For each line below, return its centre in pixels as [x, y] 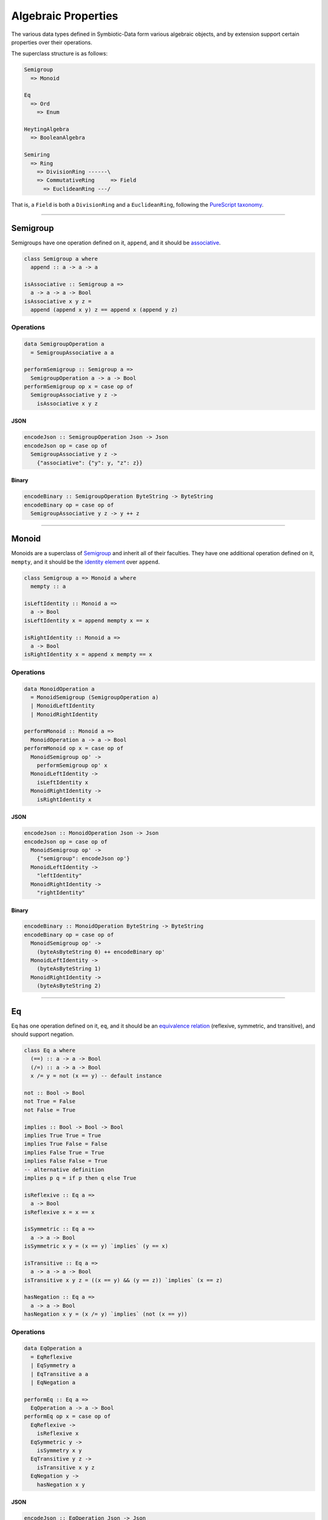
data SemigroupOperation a [64, 344]
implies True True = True [63, 1135]
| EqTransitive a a [60, 1374]
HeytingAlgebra [46, 130]
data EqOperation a [53, 1349]
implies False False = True [66, 1161]
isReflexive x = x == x [60, 1212]
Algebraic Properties [65, 16]
